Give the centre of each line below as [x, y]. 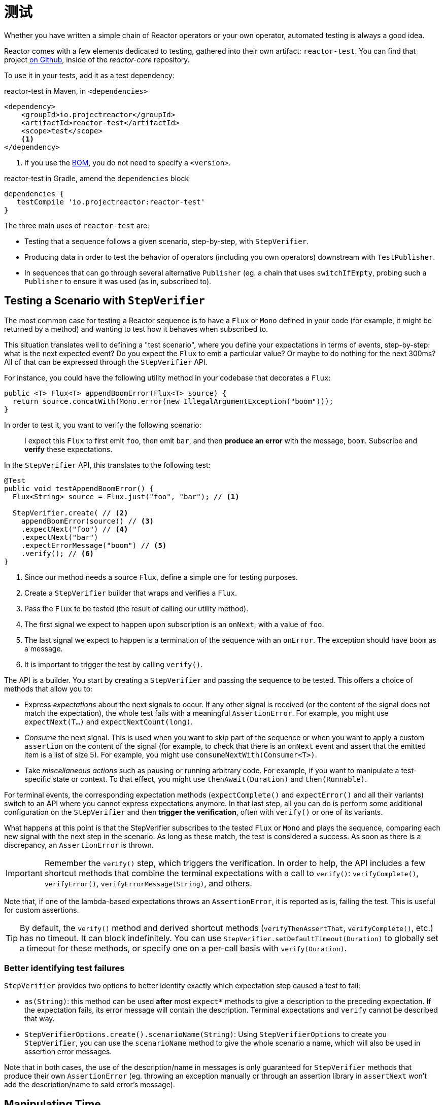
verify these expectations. [69, 449]
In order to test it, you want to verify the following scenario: [103, 425]
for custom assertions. [42, 910]
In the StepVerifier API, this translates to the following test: [107, 465]
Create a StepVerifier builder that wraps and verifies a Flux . [131, 593]
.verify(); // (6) [58, 553]
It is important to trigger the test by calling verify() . [114, 664]
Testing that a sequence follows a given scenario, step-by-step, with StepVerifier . [167, 241]
